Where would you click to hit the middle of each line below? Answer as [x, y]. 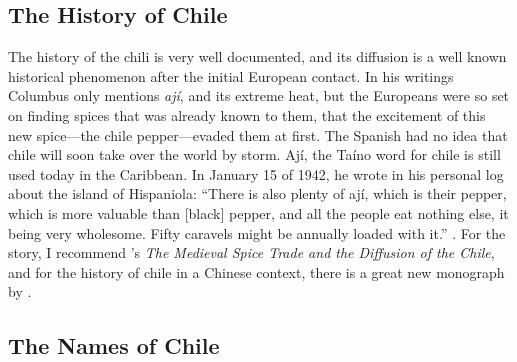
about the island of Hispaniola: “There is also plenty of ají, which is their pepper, [257, 193]
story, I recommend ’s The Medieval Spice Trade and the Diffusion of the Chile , [251, 252]
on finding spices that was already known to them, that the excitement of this [247, 114]
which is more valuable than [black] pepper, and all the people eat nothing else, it [258, 212]
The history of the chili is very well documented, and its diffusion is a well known [257, 56]
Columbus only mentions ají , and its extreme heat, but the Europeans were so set [259, 95]
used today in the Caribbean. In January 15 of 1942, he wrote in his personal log [256, 173]
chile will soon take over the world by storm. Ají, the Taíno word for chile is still [254, 154]
